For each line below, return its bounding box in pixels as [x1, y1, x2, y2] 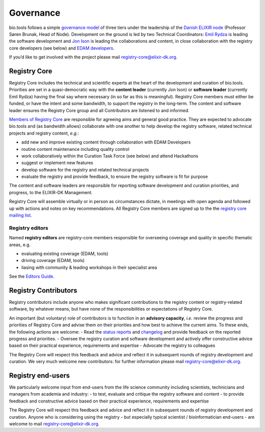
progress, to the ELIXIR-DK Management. [9, 189, 93, 195]
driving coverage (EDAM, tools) [21, 258, 85, 263]
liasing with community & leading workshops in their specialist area [21, 264, 157, 270]
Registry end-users [9, 371, 70, 379]
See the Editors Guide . [9, 273, 54, 280]
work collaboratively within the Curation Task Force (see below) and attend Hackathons [21, 153, 199, 159]
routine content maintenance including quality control [21, 146, 130, 152]
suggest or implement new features [21, 160, 93, 166]
